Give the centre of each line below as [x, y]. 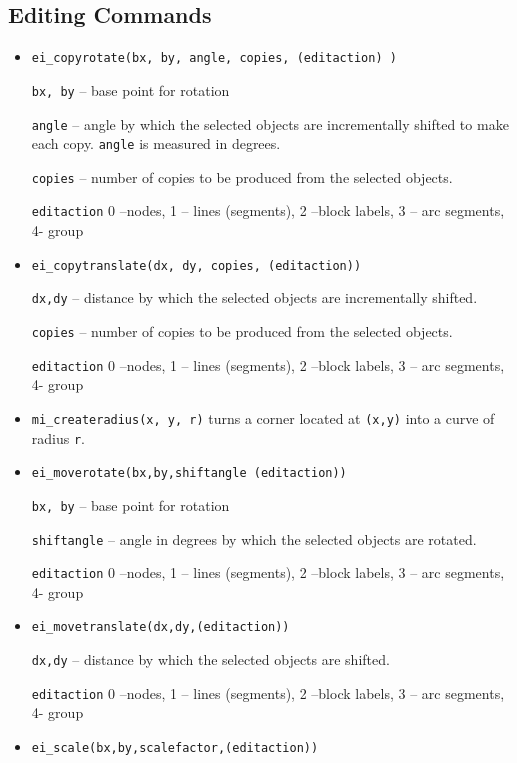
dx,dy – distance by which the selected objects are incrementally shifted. [254, 297]
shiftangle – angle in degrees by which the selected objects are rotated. [254, 538]
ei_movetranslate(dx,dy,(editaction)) [160, 627]
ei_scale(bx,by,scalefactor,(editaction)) [175, 748]
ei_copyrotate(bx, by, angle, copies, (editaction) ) [214, 58]
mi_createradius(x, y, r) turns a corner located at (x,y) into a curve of [263, 417]
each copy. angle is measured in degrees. [156, 143]
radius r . [58, 437]
